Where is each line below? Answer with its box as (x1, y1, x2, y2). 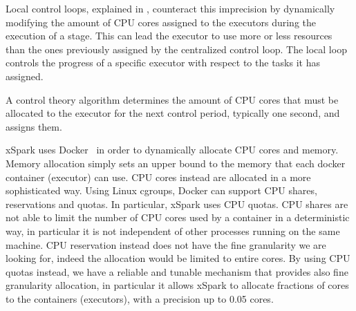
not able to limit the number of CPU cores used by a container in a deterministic (6, 210, 350, 225)
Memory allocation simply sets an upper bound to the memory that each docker (6, 155, 346, 170)
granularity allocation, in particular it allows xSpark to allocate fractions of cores (6, 278, 349, 292)
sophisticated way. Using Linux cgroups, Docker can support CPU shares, (6, 183, 317, 198)
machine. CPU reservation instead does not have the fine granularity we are (6, 237, 326, 252)
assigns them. (6, 119, 62, 133)
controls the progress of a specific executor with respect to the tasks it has (6, 55, 320, 70)
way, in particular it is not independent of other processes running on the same (6, 223, 340, 238)
